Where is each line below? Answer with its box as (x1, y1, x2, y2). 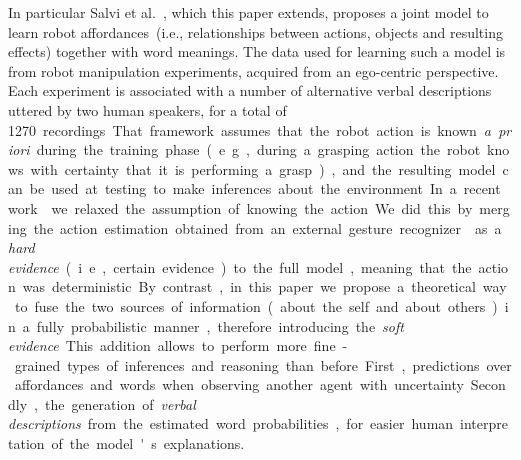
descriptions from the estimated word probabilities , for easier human (8, 413, 454, 434)
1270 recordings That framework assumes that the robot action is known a (8, 119, 491, 140)
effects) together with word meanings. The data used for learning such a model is (8, 41, 506, 62)
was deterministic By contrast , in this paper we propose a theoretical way (22, 276, 507, 297)
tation (8, 433, 45, 454)
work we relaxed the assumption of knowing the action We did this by (8, 197, 473, 218)
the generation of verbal (44, 393, 196, 414)
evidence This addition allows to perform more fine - (8, 335, 348, 356)
